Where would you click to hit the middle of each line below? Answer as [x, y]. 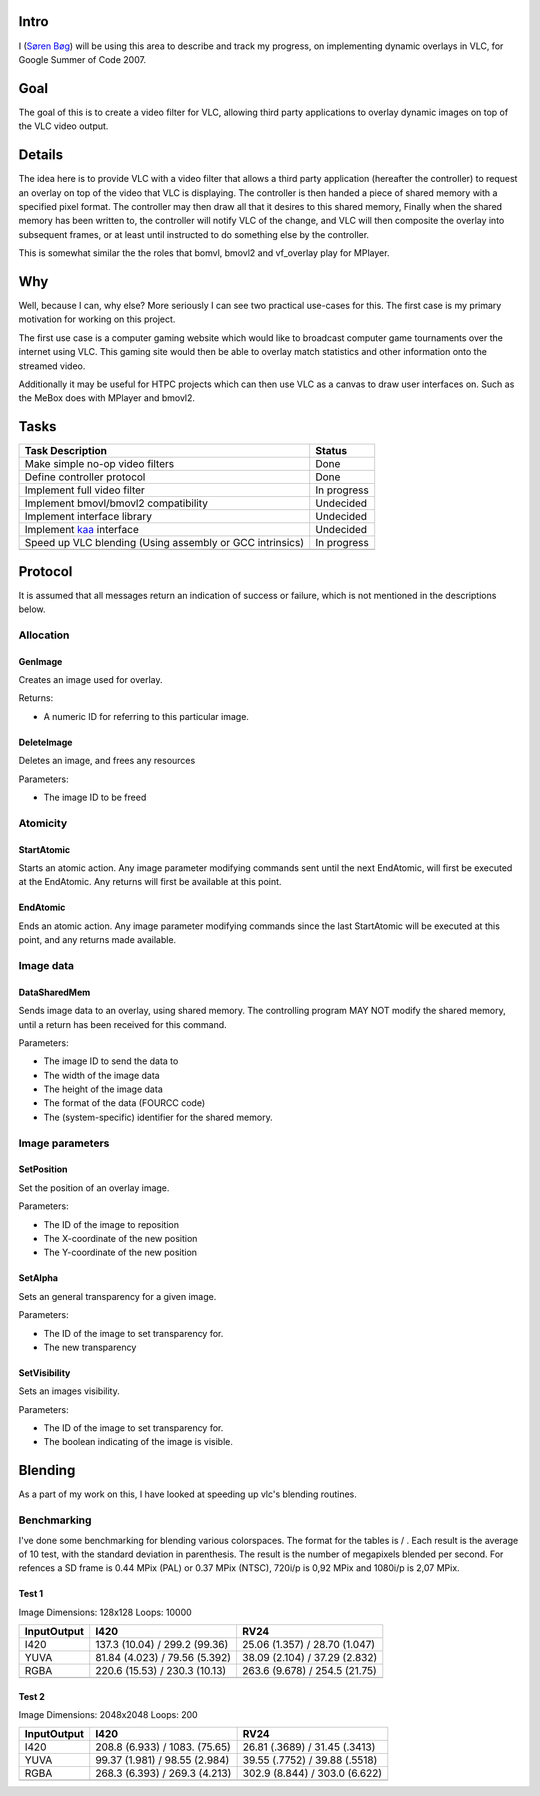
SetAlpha [38, 1278]
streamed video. [52, 366]
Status [331, 451]
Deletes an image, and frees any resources [107, 761]
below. [32, 609]
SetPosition [43, 1169]
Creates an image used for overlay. [91, 680]
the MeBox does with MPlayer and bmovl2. [106, 398]
